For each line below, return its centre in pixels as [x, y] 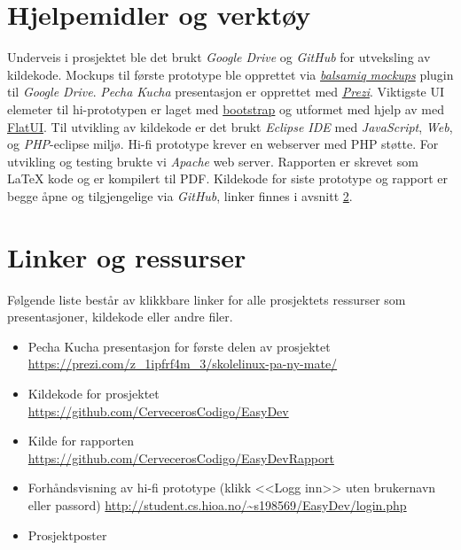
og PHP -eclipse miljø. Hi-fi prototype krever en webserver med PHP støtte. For [223, 144]
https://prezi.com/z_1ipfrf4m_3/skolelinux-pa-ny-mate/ [183, 364]
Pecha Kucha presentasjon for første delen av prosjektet [179, 346]
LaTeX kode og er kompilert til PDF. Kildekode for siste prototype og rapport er [228, 178]
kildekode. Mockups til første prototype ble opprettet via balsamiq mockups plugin [230, 74]
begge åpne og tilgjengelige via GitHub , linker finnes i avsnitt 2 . [180, 195]
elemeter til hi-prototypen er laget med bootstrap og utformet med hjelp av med [226, 108]
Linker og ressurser [127, 256]
